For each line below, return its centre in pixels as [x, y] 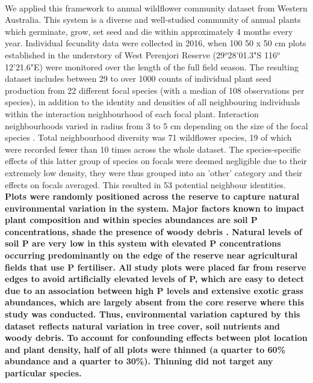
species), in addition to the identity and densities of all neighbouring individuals [153, 102]
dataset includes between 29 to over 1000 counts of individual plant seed [138, 78]
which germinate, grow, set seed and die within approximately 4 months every [149, 31]
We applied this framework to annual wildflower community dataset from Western [156, 8]
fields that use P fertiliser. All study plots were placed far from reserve [156, 267]
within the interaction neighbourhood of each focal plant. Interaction [132, 113]
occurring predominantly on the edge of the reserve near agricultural [151, 255]
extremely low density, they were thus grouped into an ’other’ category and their [154, 172]
